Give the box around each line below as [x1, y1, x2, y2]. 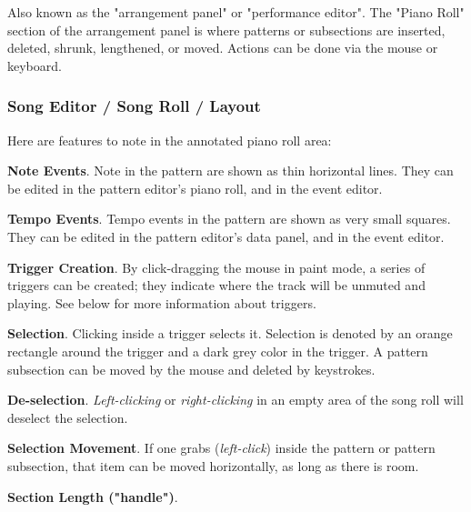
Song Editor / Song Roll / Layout [7, 95, 261, 117]
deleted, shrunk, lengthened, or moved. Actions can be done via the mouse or [7, 38, 438, 57]
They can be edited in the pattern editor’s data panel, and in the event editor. [7, 226, 445, 246]
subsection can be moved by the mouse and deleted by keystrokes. [7, 359, 376, 378]
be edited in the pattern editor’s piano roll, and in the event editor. [7, 178, 383, 197]
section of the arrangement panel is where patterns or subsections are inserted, [7, 20, 446, 39]
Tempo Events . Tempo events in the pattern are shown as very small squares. [7, 209, 451, 228]
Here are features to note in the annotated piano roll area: [7, 130, 332, 149]
